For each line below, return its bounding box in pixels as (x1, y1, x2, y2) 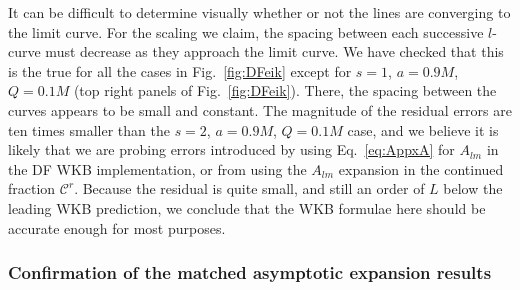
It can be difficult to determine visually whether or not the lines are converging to (8, 2, 511, 22)
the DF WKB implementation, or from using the (8, 158, 307, 179)
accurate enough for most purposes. (8, 217, 226, 238)
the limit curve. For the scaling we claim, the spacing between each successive (8, 21, 484, 42)
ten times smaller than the (8, 119, 170, 140)
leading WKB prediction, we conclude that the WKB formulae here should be (8, 197, 486, 218)
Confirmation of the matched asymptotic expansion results (8, 260, 492, 285)
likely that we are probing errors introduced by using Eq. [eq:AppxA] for (8, 139, 455, 160)
